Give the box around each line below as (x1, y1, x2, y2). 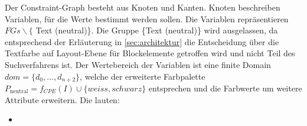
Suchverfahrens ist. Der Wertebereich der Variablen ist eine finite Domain (5, 58, 271, 70)
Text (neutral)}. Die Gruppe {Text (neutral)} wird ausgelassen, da (35, 24, 278, 36)
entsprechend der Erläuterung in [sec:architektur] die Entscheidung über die (5, 35, 279, 47)
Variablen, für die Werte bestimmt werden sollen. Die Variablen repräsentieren (5, 12, 289, 25)
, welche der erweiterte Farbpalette (80, 70, 205, 82)
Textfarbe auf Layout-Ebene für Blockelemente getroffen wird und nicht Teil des (5, 47, 295, 59)
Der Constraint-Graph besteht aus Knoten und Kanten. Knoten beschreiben (5, 1, 280, 13)
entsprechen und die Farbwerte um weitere (148, 82, 302, 94)
